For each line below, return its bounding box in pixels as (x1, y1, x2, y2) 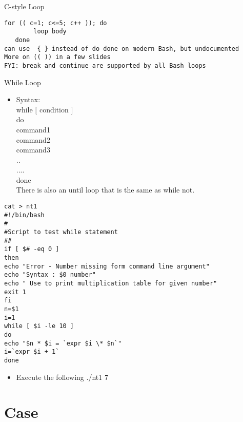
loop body (33, 28, 67, 35)
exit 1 (4, 288, 26, 296)
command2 (16, 134, 50, 145)
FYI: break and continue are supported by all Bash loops (4, 62, 206, 69)
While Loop (4, 76, 41, 87)
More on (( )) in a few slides (4, 53, 111, 61)
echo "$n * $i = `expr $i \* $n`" (4, 339, 122, 347)
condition (39, 104, 69, 114)
